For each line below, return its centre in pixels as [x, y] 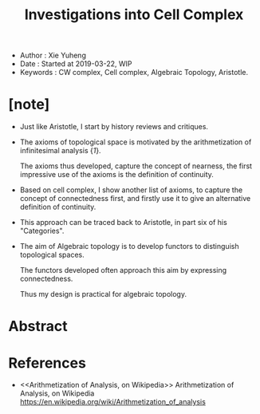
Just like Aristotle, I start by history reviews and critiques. [114, 127]
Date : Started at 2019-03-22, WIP [76, 64]
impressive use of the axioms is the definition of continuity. [116, 175]
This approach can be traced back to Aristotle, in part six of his [123, 223]
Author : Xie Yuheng [53, 55]
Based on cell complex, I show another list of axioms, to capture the [131, 190]
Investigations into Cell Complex [134, 15]
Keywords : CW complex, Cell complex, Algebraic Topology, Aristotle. [134, 73]
